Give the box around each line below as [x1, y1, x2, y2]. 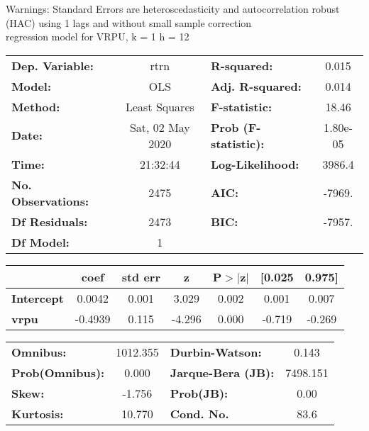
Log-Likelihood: [210, 155, 299, 172]
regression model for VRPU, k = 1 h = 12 [6, 29, 189, 44]
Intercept [11, 289, 64, 306]
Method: [11, 98, 60, 115]
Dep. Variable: [11, 57, 94, 74]
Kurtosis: [11, 405, 64, 422]
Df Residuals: [11, 213, 88, 230]
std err [121, 268, 160, 285]
